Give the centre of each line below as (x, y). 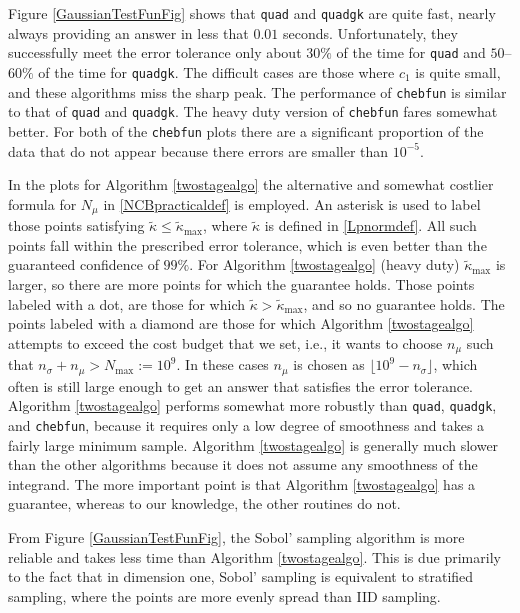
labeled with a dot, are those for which (126, 303)
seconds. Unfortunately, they (370, 32)
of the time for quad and (411, 52)
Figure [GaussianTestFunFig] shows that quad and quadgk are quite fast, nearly (252, 13)
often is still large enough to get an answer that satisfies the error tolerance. (240, 385)
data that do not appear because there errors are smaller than (198, 150)
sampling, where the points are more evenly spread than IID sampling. (224, 595)
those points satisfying (76, 225)
